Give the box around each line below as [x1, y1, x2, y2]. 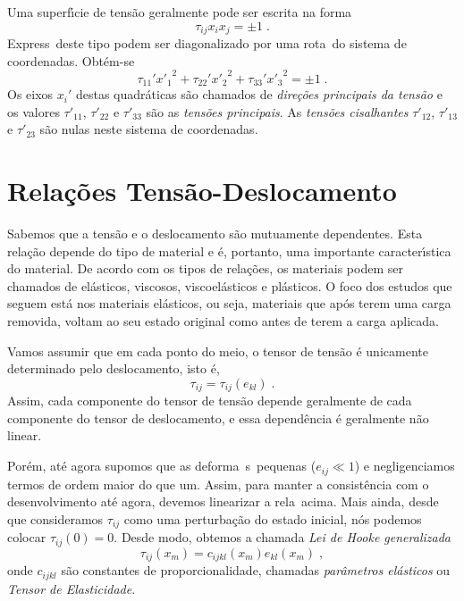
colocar [7, 528, 46, 547]
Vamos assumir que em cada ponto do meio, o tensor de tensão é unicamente [7, 341, 428, 360]
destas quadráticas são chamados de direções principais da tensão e [75, 85, 443, 104]
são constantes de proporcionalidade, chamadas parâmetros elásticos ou [61, 561, 451, 580]
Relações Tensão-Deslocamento [7, 172, 397, 209]
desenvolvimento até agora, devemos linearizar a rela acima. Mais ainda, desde [7, 492, 439, 511]
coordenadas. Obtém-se [7, 51, 135, 70]
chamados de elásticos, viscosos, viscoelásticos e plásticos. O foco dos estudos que [7, 276, 452, 295]
